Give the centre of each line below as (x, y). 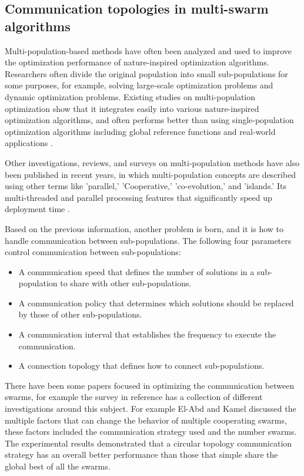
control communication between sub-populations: (93, 252)
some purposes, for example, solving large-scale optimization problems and (139, 85)
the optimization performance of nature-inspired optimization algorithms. (137, 62)
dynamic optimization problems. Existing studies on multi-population (130, 96)
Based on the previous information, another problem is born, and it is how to (144, 228)
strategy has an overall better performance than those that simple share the (141, 454)
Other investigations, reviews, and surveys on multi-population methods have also (152, 162)
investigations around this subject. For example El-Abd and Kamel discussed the (151, 409)
